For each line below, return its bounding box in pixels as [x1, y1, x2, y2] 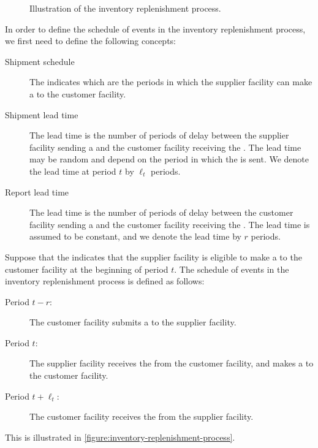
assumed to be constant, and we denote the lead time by [29, 230, 241, 243]
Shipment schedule [5, 55, 75, 67]
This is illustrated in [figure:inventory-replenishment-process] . [5, 430, 235, 443]
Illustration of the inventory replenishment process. [29, 2, 221, 14]
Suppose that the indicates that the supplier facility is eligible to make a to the [5, 250, 302, 263]
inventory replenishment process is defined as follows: [5, 275, 205, 287]
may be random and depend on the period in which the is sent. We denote [29, 153, 309, 165]
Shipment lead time [5, 108, 78, 121]
